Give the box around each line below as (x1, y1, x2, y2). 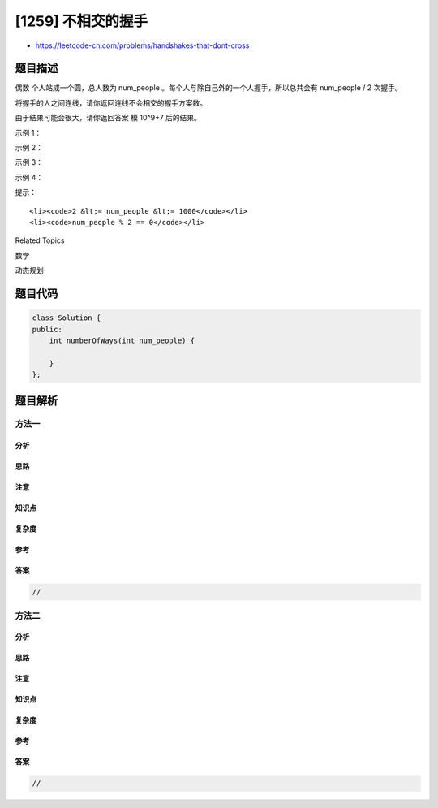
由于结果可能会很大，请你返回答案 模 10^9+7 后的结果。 (15, 113, 202, 123)
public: (32, 325, 62, 334)
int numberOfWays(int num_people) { (49, 335, 195, 345)
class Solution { (32, 313, 101, 322)
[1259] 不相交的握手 (15, 12, 148, 30)
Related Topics (15, 235, 65, 245)
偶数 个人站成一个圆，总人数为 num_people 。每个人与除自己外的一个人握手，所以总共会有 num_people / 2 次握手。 (15, 83, 402, 93)
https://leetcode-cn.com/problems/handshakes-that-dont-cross (35, 41, 250, 50)
